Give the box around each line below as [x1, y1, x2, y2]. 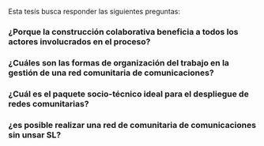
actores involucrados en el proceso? [8, 36, 151, 47]
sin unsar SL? [8, 129, 62, 140]
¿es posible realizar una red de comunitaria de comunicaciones [8, 119, 257, 130]
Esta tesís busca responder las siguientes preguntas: [8, 7, 180, 16]
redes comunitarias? [8, 98, 89, 109]
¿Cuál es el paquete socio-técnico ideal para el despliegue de [8, 88, 249, 99]
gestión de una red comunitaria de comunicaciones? [8, 67, 215, 78]
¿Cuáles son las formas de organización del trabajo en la [8, 57, 229, 68]
